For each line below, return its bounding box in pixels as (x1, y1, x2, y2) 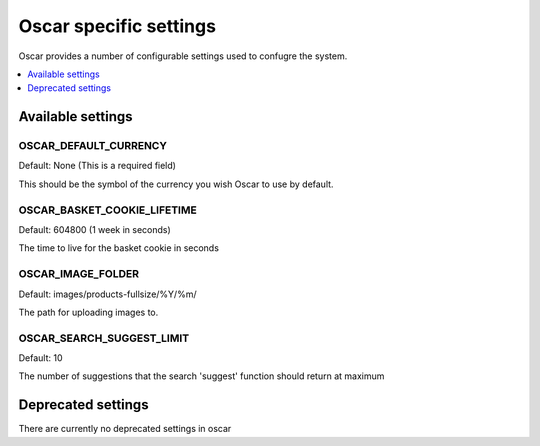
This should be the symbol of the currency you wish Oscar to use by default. (18, 178, 334, 190)
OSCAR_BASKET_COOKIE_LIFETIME (18, 203, 197, 217)
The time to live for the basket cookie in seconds (18, 242, 220, 254)
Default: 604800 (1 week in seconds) (18, 224, 172, 236)
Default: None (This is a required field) (18, 160, 177, 172)
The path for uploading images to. (18, 306, 159, 318)
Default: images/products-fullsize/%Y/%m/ (18, 288, 197, 300)
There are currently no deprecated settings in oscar (18, 423, 232, 435)
